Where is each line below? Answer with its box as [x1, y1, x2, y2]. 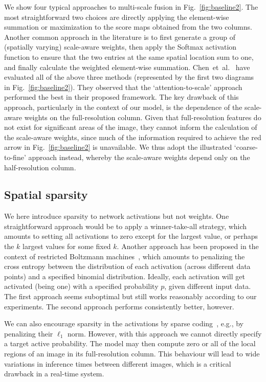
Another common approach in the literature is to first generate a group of [4, 31, 235, 42]
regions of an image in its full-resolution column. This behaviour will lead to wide [4, 348, 260, 359]
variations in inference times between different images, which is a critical [4, 358, 231, 369]
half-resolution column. [4, 162, 76, 172]
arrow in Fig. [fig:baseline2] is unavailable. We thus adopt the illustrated [4, 142, 232, 152]
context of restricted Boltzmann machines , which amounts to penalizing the [4, 251, 245, 261]
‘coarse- [234, 142, 258, 152]
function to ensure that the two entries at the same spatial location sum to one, [4, 51, 254, 62]
